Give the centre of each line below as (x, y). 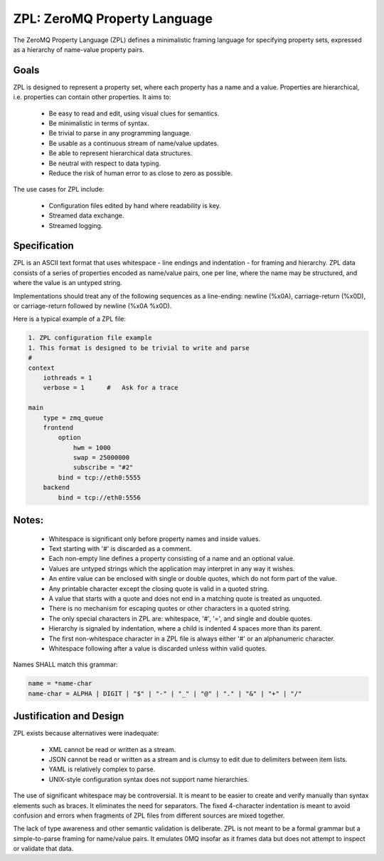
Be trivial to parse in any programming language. (120, 133)
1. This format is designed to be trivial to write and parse (139, 348)
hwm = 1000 (92, 448)
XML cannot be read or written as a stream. (112, 749)
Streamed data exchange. (86, 216)
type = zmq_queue (73, 418)
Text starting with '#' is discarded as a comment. (120, 549)
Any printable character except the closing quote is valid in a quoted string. (159, 589)
